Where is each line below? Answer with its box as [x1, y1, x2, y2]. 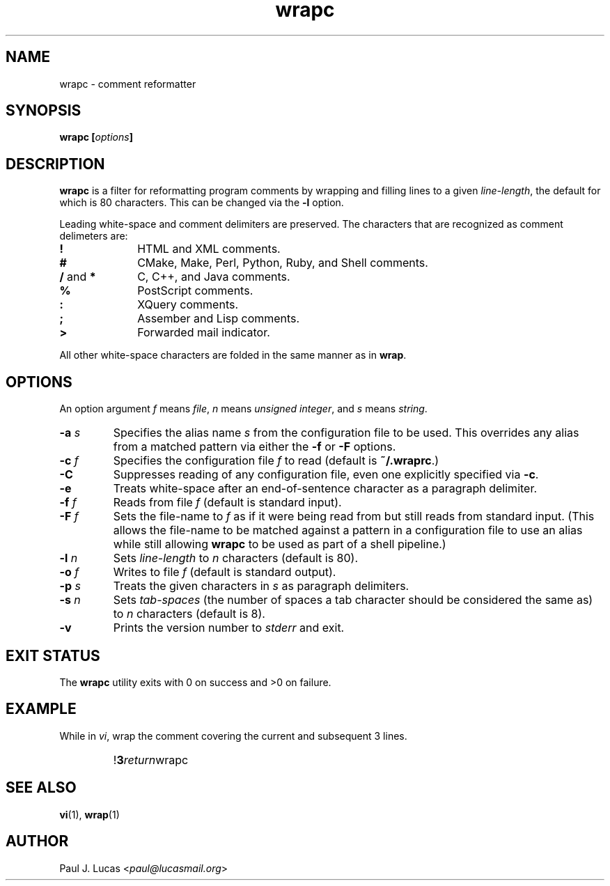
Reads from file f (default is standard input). [113, 495, 342, 510]
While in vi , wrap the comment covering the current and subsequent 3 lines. [59, 729, 407, 742]
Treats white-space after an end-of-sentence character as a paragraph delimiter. [113, 481, 538, 496]
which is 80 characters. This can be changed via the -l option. [59, 196, 344, 209]
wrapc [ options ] [59, 131, 133, 143]
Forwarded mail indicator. [137, 325, 270, 340]
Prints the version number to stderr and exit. [113, 621, 345, 635]
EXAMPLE [6, 700, 77, 718]
